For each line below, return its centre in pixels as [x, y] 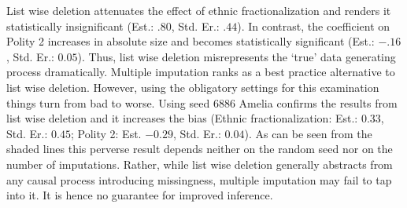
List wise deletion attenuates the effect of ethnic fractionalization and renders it [199, 10]
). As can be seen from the [308, 133]
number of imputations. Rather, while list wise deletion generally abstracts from [200, 164]
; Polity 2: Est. [106, 133]
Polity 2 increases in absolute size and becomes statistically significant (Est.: [191, 41]
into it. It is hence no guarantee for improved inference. [140, 195]
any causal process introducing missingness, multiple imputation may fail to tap [199, 179]
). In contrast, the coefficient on [314, 26]
